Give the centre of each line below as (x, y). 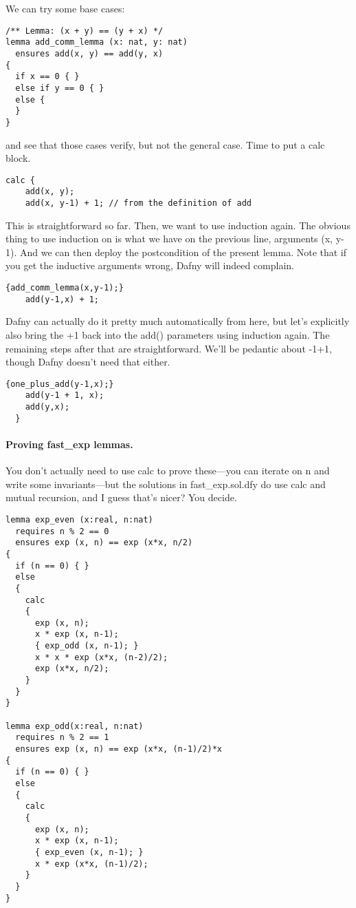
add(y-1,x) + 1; (62, 299)
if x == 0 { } (47, 77)
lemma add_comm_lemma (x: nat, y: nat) (97, 42)
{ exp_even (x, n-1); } (89, 852)
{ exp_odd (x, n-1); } (87, 646)
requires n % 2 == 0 (62, 531)
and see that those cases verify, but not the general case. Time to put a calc (165, 144)
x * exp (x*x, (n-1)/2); (91, 864)
